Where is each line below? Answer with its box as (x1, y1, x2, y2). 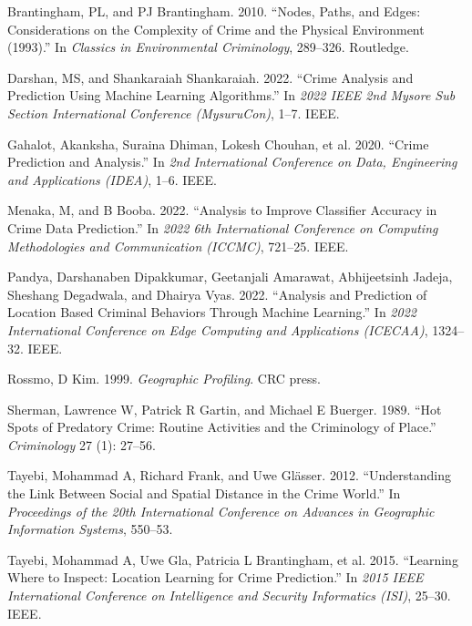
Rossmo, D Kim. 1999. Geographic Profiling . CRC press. (7, 369, 321, 388)
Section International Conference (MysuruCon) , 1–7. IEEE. (7, 103, 340, 122)
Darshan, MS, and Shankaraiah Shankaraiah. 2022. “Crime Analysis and (7, 67, 414, 87)
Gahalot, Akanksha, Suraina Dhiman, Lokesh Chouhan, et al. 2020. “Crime (7, 134, 429, 153)
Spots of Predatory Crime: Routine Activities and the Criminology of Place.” (7, 417, 436, 436)
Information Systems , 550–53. (7, 519, 173, 539)
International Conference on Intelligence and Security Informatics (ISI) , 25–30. (7, 586, 451, 605)
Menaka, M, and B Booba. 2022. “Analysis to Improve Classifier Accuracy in (7, 200, 437, 220)
